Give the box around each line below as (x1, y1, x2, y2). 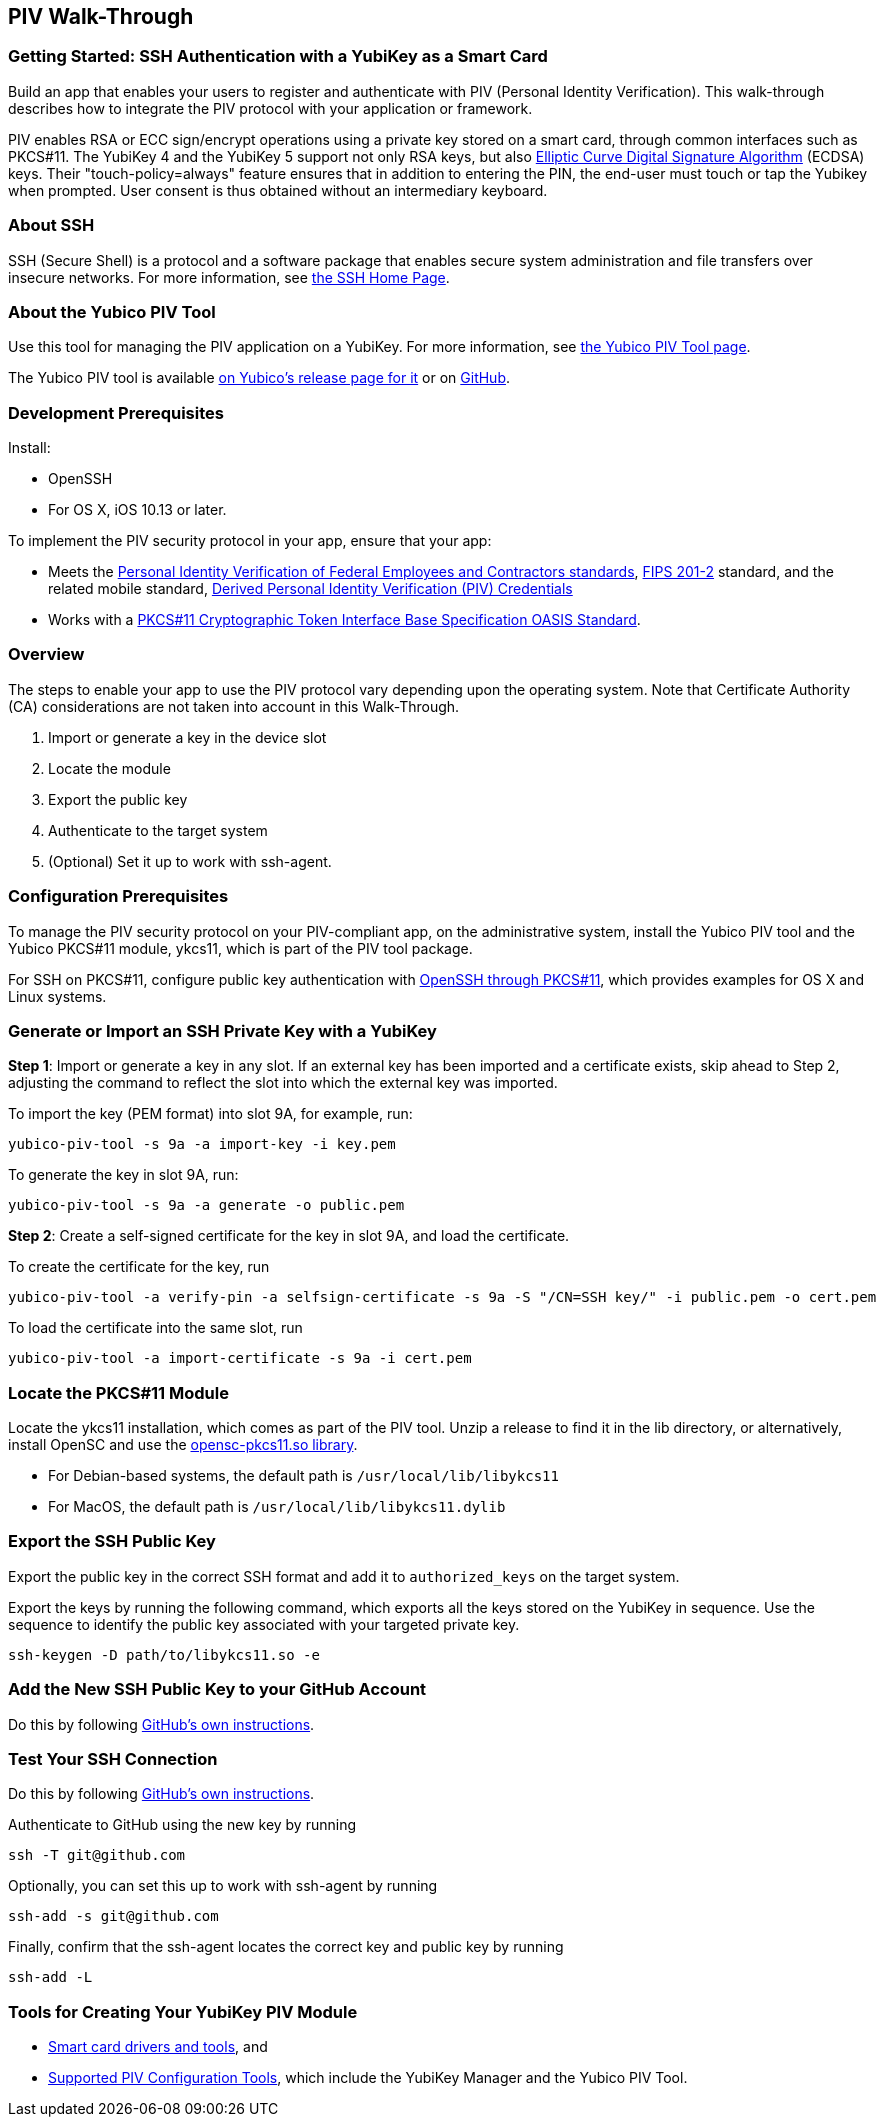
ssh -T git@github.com (8, 1847, 186, 1864)
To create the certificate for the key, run (8, 1258, 270, 1276)
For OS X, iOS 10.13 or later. (48, 501, 227, 519)
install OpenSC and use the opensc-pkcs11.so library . (8, 1436, 358, 1454)
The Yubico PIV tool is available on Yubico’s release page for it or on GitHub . (8, 369, 511, 387)
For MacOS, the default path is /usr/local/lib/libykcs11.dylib (48, 1498, 506, 1516)
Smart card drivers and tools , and (48, 2038, 268, 2056)
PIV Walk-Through (8, 4, 194, 29)
